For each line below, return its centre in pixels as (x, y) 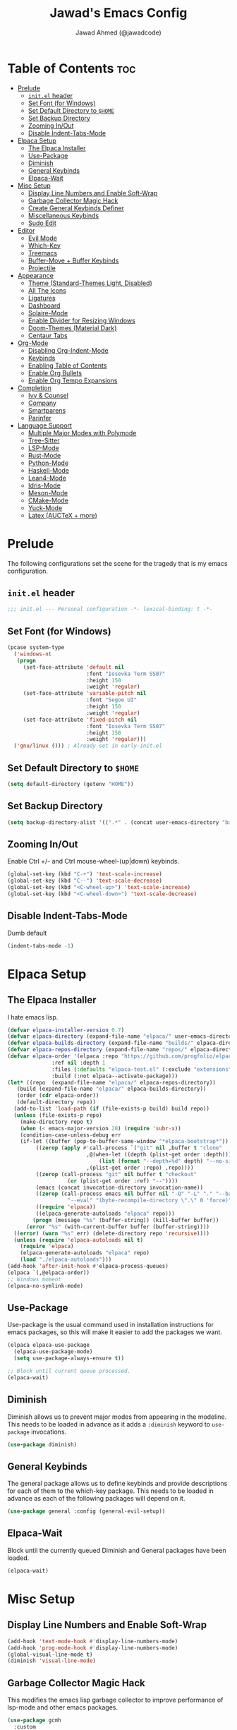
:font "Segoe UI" (111, 700)
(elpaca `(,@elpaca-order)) (49, 1272)
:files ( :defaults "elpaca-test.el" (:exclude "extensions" (142, 1069)
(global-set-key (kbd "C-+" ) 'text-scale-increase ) (85, 874)
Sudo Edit (42, 223)
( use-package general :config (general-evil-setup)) (86, 1511)
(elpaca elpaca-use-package (49, 1345)
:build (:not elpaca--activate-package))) (115, 1076)
